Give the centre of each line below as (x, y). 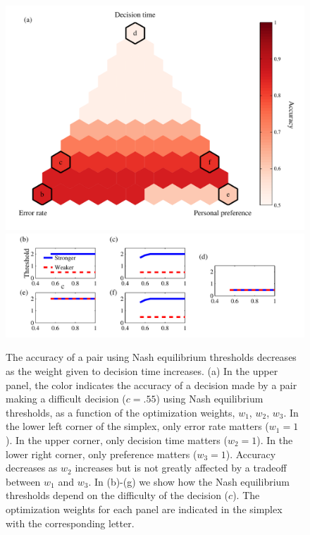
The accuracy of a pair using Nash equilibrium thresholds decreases (151, 357)
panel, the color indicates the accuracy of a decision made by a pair (151, 385)
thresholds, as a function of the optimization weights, (120, 412)
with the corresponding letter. (70, 523)
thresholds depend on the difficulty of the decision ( (117, 495)
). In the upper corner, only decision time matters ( (117, 439)
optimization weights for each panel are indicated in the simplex (144, 509)
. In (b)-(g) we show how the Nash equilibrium (189, 481)
